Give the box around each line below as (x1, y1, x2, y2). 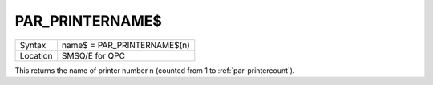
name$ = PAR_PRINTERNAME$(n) (61, 39, 190, 51)
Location (19, 50, 53, 61)
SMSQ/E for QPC (61, 50, 126, 61)
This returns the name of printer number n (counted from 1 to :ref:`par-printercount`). (14, 65, 295, 75)
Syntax (19, 39, 47, 51)
